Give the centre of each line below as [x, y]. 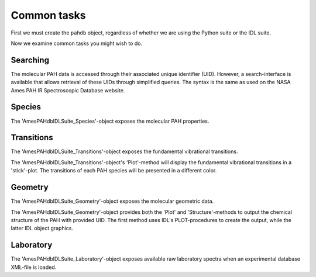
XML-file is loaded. [34, 267]
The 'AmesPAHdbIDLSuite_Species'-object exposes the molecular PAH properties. [110, 121]
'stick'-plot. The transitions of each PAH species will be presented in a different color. [114, 171]
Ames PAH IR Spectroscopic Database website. [68, 90]
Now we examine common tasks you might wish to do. [77, 43]
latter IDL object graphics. [42, 228]
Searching [30, 60]
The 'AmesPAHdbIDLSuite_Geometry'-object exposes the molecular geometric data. [112, 201]
